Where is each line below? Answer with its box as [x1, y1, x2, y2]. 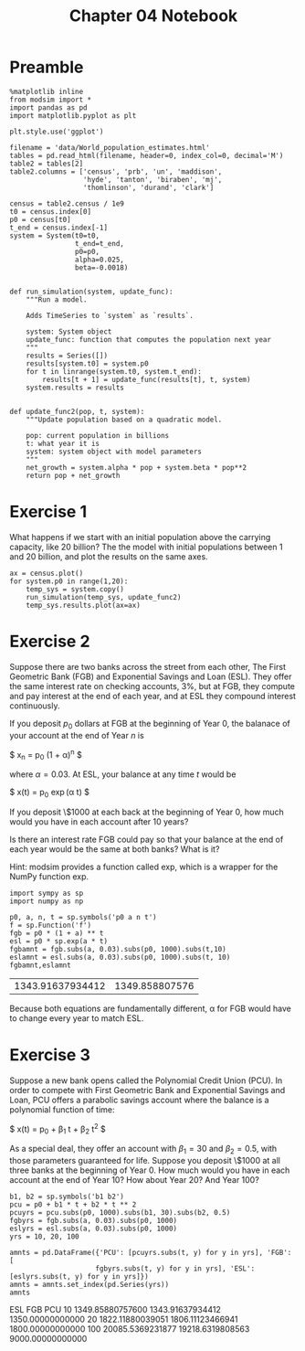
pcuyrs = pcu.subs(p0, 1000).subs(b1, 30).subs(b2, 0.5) [9, 1208, 231, 1218]
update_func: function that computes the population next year [26, 335, 272, 344]
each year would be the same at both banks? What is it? [9, 843, 220, 855]
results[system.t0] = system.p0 [26, 358, 149, 368]
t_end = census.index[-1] [9, 223, 108, 232]
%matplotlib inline [9, 87, 84, 96]
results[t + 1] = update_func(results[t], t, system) [42, 375, 251, 384]
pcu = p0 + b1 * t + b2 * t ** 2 [9, 1200, 137, 1209]
